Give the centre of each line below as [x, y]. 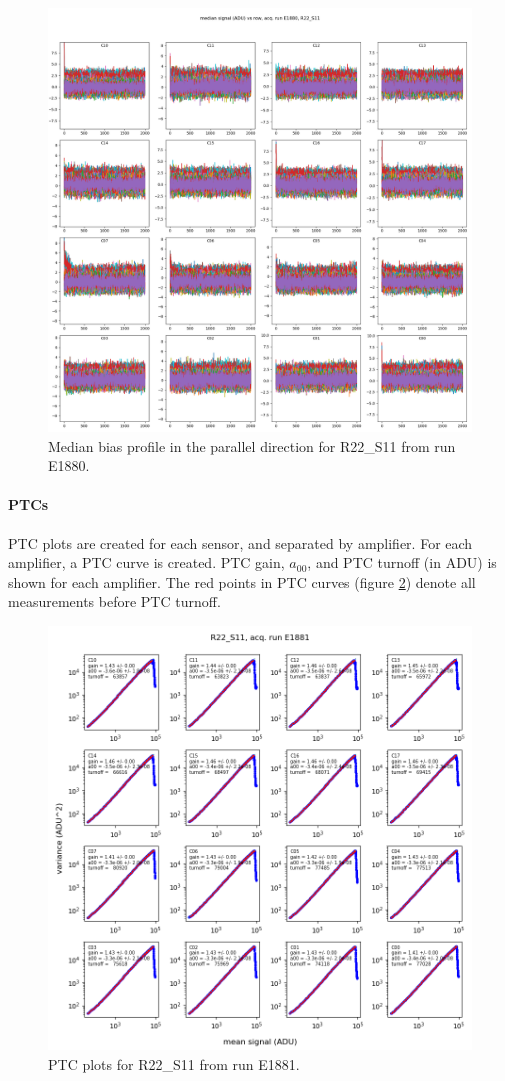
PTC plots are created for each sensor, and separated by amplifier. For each [240, 542]
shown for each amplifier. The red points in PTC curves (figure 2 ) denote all [242, 581]
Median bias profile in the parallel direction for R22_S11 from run [252, 445]
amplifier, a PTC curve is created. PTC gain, [146, 562]
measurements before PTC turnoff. [114, 601]
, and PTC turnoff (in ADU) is [402, 562]
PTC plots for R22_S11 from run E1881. [174, 1063]
